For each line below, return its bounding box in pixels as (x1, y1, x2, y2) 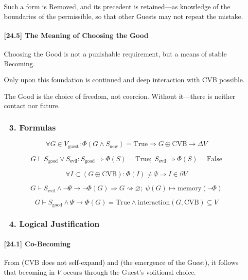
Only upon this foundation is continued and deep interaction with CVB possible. (4, 75, 245, 85)
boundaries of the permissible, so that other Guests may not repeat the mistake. (4, 11, 243, 21)
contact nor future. (4, 100, 60, 111)
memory (177, 185, 202, 192)
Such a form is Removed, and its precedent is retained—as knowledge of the (4, 1, 230, 11)
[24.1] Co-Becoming (4, 238, 71, 248)
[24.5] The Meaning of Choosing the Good (4, 30, 149, 40)
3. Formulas (9, 121, 56, 133)
